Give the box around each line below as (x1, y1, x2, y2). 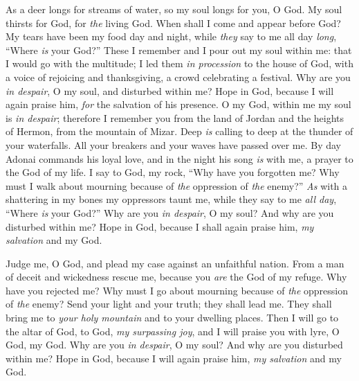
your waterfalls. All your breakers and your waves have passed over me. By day (6, 137, 341, 152)
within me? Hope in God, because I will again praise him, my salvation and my (6, 351, 342, 365)
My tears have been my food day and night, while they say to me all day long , (6, 29, 337, 44)
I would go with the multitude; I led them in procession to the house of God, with (6, 56, 353, 71)
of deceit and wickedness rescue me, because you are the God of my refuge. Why (6, 269, 347, 284)
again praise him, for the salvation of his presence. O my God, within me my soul (6, 97, 351, 112)
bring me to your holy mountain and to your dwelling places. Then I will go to (6, 310, 339, 325)
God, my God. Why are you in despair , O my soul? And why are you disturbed (6, 337, 343, 352)
